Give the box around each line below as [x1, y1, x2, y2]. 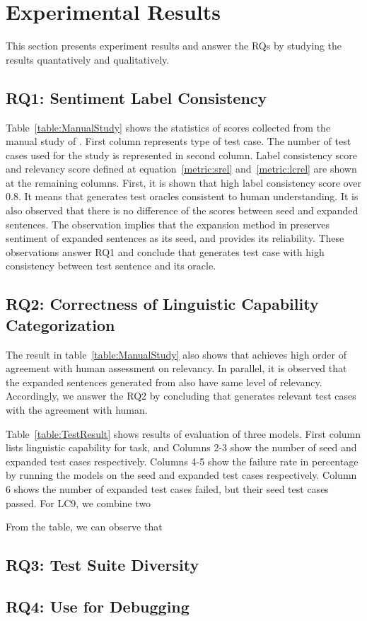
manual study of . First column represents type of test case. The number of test [6, 134, 351, 149]
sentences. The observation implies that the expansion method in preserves [6, 216, 330, 231]
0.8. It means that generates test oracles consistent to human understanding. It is [6, 189, 359, 204]
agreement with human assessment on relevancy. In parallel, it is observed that [6, 361, 347, 376]
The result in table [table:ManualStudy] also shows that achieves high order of [6, 347, 346, 361]
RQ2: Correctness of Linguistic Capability [6, 293, 319, 315]
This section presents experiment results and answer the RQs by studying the [6, 38, 342, 53]
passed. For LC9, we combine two [6, 495, 151, 510]
